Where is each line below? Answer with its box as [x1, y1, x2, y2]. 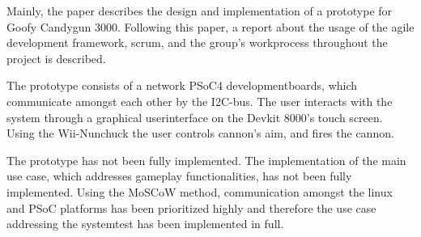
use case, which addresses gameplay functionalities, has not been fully [6, 167, 352, 184]
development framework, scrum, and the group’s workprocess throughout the [6, 34, 388, 51]
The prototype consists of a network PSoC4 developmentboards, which [6, 77, 358, 94]
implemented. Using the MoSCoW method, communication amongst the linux [6, 183, 393, 200]
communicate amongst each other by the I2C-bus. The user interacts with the [6, 92, 393, 109]
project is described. [6, 49, 106, 66]
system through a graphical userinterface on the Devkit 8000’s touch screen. [6, 108, 383, 125]
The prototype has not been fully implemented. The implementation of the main [6, 151, 406, 168]
